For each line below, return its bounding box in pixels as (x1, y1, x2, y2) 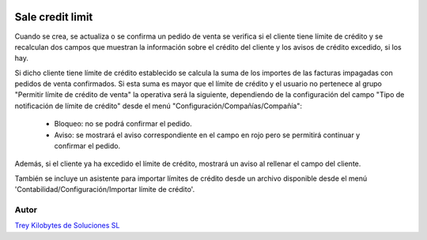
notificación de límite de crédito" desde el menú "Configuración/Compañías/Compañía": (14, 101, 302, 111)
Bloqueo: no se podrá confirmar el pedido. (54, 119, 193, 129)
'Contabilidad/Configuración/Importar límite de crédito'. (14, 185, 195, 194)
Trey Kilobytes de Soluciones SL (14, 221, 120, 231)
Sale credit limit (14, 10, 93, 24)
